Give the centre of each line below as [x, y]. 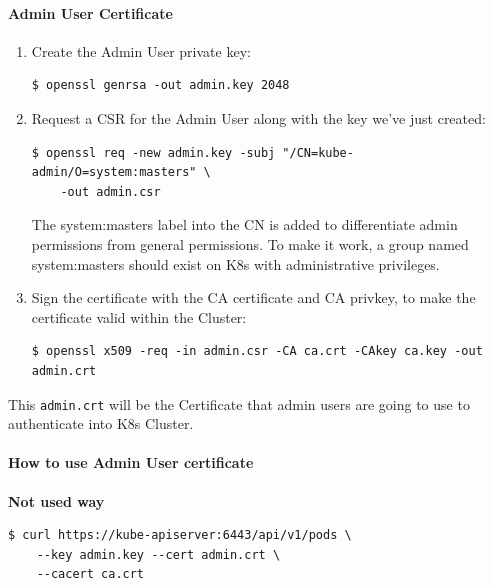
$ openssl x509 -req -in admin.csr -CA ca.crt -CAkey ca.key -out [257, 351]
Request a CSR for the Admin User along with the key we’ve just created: [258, 117]
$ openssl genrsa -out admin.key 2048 [160, 85]
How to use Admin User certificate [131, 462]
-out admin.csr [110, 191]
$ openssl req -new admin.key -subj [153, 152]
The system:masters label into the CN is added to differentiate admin [244, 224]
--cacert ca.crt [90, 574]
